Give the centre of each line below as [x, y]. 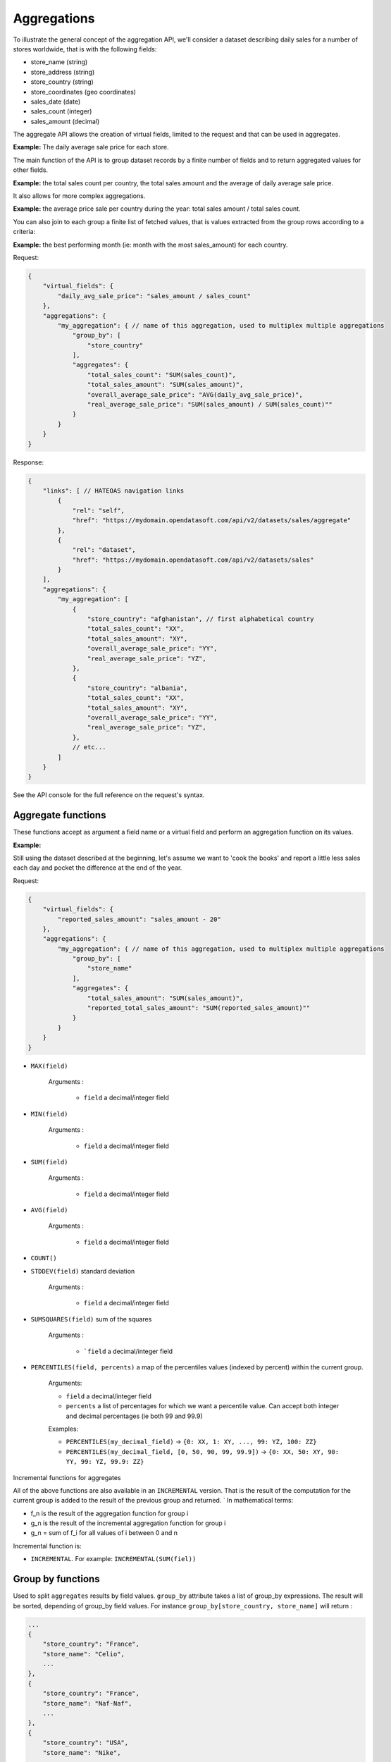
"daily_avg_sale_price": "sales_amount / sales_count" [154, 296]
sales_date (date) [56, 101]
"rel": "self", [98, 510]
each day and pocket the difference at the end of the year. [98, 868]
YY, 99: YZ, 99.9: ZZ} [105, 1462]
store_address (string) [63, 72]
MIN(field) [49, 1114]
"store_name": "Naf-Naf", [87, 1703]
